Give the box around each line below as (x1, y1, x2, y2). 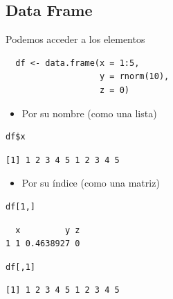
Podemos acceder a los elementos (6, 32, 145, 46)
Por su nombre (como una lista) (21, 105, 157, 120)
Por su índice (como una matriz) (21, 176, 160, 190)
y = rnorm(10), (100, 71, 170, 82)
